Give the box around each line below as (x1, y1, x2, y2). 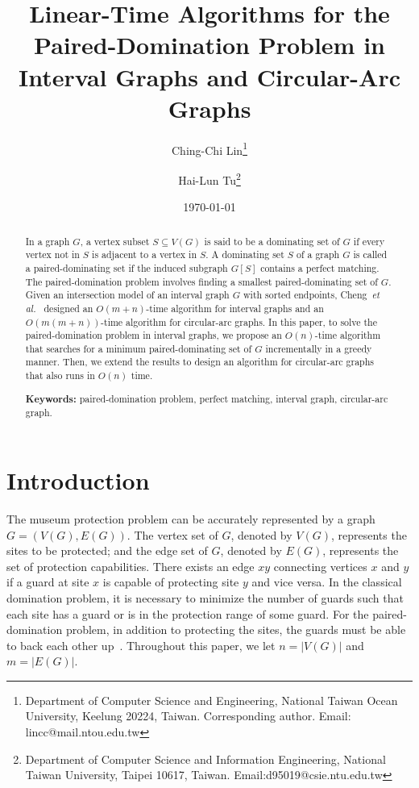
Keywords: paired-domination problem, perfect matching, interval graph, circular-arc (25, 391, 388, 406)
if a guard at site (6, 573, 89, 590)
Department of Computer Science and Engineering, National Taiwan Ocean (25, 691, 398, 708)
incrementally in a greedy (265, 341, 372, 355)
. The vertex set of (127, 526, 218, 543)
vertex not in (25, 248, 80, 261)
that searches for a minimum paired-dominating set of (25, 341, 252, 355)
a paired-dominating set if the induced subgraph (25, 261, 228, 274)
